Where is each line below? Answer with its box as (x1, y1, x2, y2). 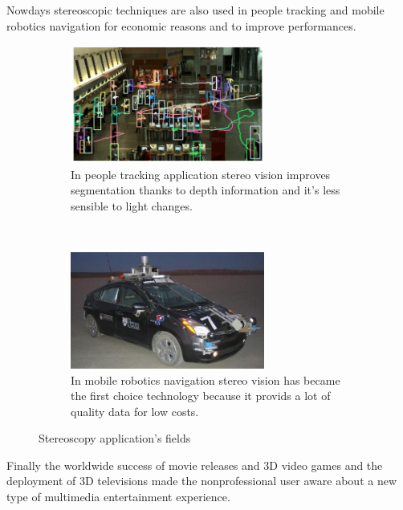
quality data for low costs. (71, 402, 199, 419)
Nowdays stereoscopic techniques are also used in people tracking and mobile (6, 2, 385, 18)
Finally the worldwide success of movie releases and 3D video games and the (6, 456, 383, 473)
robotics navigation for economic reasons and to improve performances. (6, 17, 356, 34)
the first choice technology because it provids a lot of (71, 387, 331, 404)
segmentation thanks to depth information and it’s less (71, 182, 340, 198)
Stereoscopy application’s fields (39, 430, 191, 447)
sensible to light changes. (71, 197, 193, 214)
